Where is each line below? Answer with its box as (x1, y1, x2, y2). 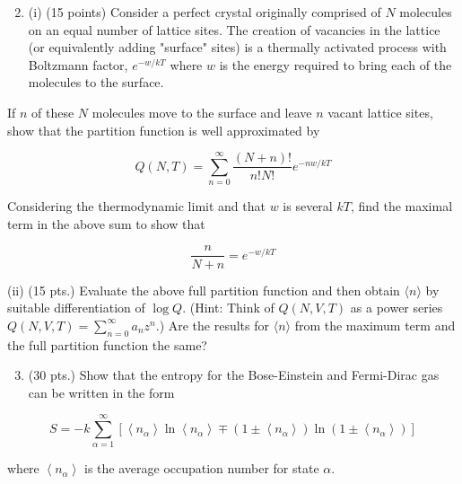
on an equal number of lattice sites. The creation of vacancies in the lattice (28, 20, 440, 39)
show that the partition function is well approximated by (7, 120, 320, 139)
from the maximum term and (294, 315, 456, 334)
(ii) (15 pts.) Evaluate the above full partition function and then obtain (7, 280, 400, 299)
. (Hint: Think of (182, 298, 275, 317)
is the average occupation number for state (84, 459, 319, 478)
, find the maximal (350, 197, 453, 216)
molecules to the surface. (28, 73, 164, 92)
